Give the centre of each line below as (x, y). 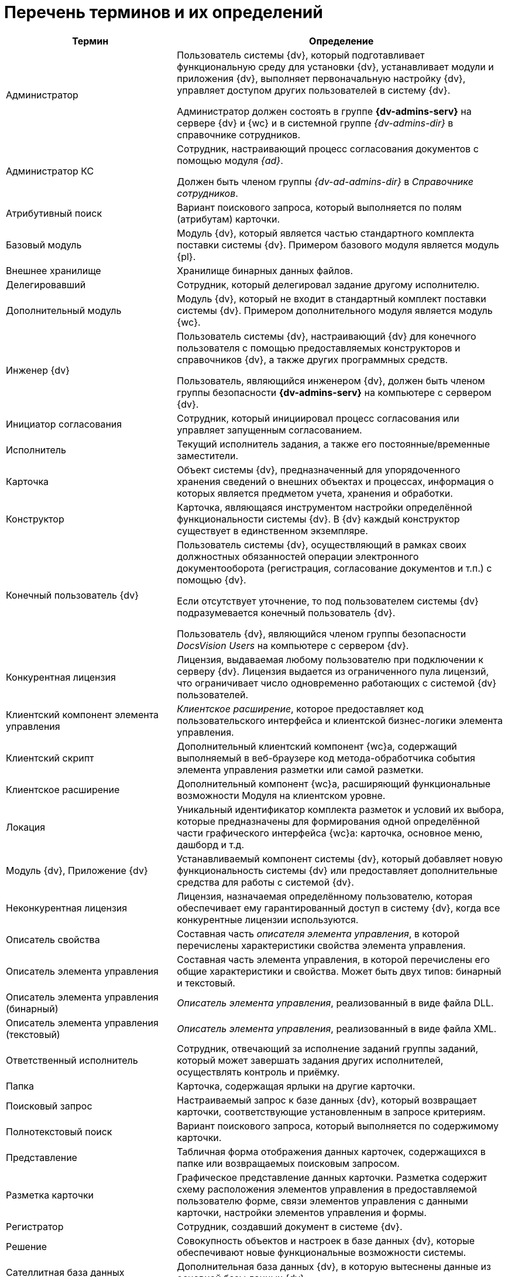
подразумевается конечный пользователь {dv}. (286, 612)
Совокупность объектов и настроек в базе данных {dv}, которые (326, 1240)
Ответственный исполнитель (72, 1060)
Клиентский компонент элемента (83, 714)
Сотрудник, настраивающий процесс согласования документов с (328, 148)
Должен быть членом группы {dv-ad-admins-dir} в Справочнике (325, 181)
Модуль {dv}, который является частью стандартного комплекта (326, 233)
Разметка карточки (50, 1195)
